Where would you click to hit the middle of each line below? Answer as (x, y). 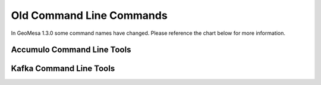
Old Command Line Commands (89, 15)
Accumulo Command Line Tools (71, 50)
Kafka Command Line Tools (63, 69)
